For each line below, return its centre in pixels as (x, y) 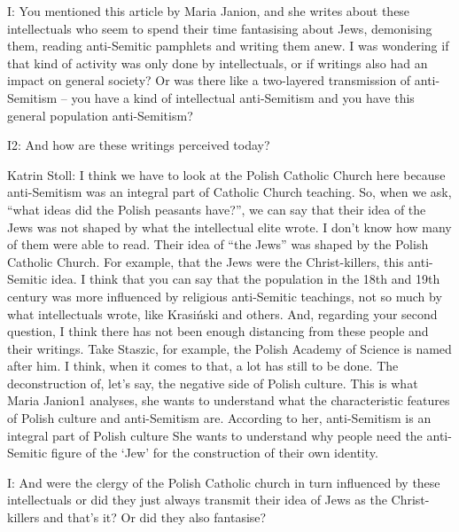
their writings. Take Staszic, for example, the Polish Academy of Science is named (229, 348)
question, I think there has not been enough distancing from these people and (218, 331)
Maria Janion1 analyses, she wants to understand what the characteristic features (229, 400)
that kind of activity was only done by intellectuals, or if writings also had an (218, 63)
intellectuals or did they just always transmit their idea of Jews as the (197, 500)
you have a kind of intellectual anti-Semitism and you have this (243, 97)
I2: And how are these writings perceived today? (139, 145)
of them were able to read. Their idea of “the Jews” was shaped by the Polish (218, 244)
